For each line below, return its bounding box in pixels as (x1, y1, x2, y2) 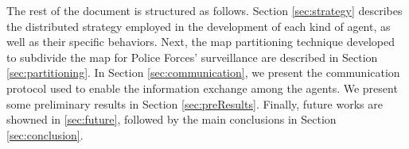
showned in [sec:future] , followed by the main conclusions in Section (6, 111, 337, 128)
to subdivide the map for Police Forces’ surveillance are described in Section (6, 48, 378, 65)
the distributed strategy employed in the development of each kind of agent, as (6, 17, 391, 34)
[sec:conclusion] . (6, 126, 84, 143)
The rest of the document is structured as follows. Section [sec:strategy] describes (6, 2, 403, 18)
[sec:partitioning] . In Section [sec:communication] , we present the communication (6, 64, 400, 81)
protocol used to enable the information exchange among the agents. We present (6, 79, 398, 96)
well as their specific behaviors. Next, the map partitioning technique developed (6, 33, 395, 50)
